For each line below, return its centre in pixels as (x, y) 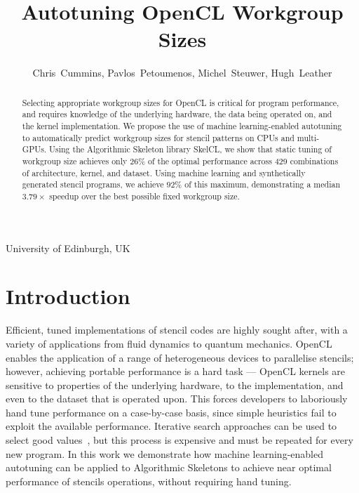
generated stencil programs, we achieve (93, 184)
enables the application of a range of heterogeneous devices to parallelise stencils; (180, 357)
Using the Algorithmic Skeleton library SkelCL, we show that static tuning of (190, 149)
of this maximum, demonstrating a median (263, 184)
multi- (308, 137)
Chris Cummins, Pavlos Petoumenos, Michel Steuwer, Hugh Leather (182, 73)
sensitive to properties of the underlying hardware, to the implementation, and (175, 384)
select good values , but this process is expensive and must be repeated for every (179, 440)
